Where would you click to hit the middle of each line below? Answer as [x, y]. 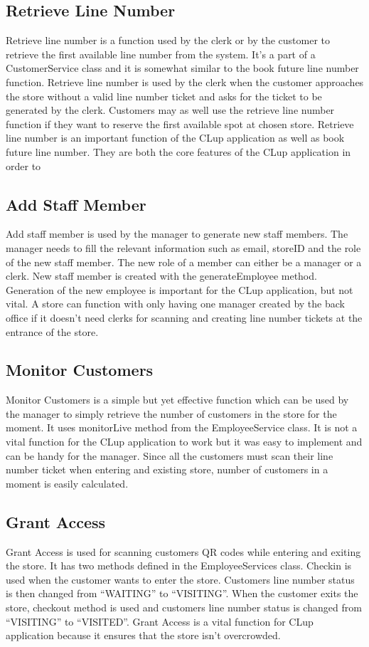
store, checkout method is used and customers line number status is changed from [184, 607]
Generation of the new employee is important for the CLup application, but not [180, 289]
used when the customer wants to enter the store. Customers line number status [180, 579]
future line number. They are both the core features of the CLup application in [178, 151]
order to [23, 165]
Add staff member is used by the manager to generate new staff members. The [177, 234]
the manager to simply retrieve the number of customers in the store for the [171, 413]
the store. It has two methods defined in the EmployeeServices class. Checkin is [179, 566]
